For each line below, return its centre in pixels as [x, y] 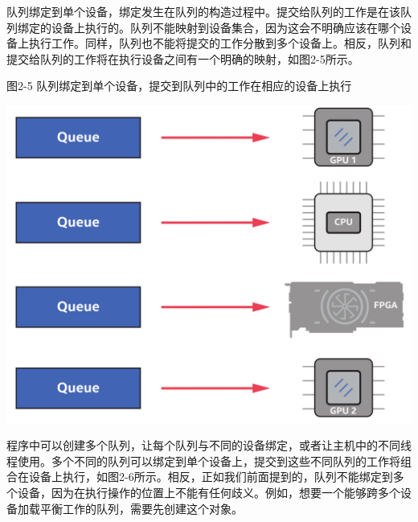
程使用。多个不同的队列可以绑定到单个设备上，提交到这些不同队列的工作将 [203, 460]
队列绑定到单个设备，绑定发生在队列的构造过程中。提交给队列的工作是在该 [203, 11]
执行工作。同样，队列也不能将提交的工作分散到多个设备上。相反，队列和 [220, 43]
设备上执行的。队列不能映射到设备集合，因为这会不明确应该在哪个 [225, 27]
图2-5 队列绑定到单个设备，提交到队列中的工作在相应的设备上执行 [179, 86]
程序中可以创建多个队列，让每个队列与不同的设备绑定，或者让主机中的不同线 [209, 445]
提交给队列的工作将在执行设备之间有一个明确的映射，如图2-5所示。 [183, 58]
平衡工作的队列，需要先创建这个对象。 [141, 508]
